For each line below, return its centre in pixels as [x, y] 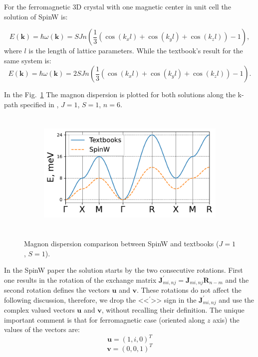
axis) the [226, 319]
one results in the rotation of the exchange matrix [80, 279]
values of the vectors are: [42, 329]
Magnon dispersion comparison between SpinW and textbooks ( [122, 243]
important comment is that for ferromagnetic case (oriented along [105, 319]
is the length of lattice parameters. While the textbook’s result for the [136, 51]
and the [237, 279]
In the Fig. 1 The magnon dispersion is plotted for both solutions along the [120, 94]
